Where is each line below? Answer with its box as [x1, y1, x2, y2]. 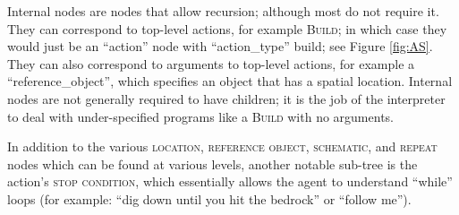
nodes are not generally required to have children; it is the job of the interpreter [7, 89, 446, 107]
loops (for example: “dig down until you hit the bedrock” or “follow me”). [7, 189, 412, 208]
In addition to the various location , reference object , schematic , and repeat [7, 137, 438, 156]
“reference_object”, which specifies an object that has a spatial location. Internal [7, 72, 453, 90]
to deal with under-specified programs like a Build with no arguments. [7, 107, 394, 125]
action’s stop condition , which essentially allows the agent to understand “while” [7, 172, 453, 191]
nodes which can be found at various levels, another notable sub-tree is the [7, 154, 418, 173]
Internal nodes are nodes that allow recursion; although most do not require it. [7, 2, 439, 20]
